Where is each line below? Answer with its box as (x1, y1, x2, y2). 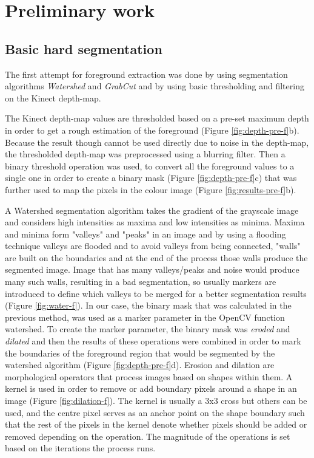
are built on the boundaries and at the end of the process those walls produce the (5, 251, 308, 264)
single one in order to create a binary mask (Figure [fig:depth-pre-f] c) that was (5, 171, 297, 184)
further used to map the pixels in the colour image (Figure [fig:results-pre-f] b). (5, 183, 296, 196)
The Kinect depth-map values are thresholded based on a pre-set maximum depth (5, 112, 309, 125)
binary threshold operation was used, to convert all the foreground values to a (5, 159, 295, 172)
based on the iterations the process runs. (5, 442, 156, 454)
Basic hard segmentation (5, 39, 162, 58)
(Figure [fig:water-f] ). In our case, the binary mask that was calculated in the (5, 299, 292, 312)
